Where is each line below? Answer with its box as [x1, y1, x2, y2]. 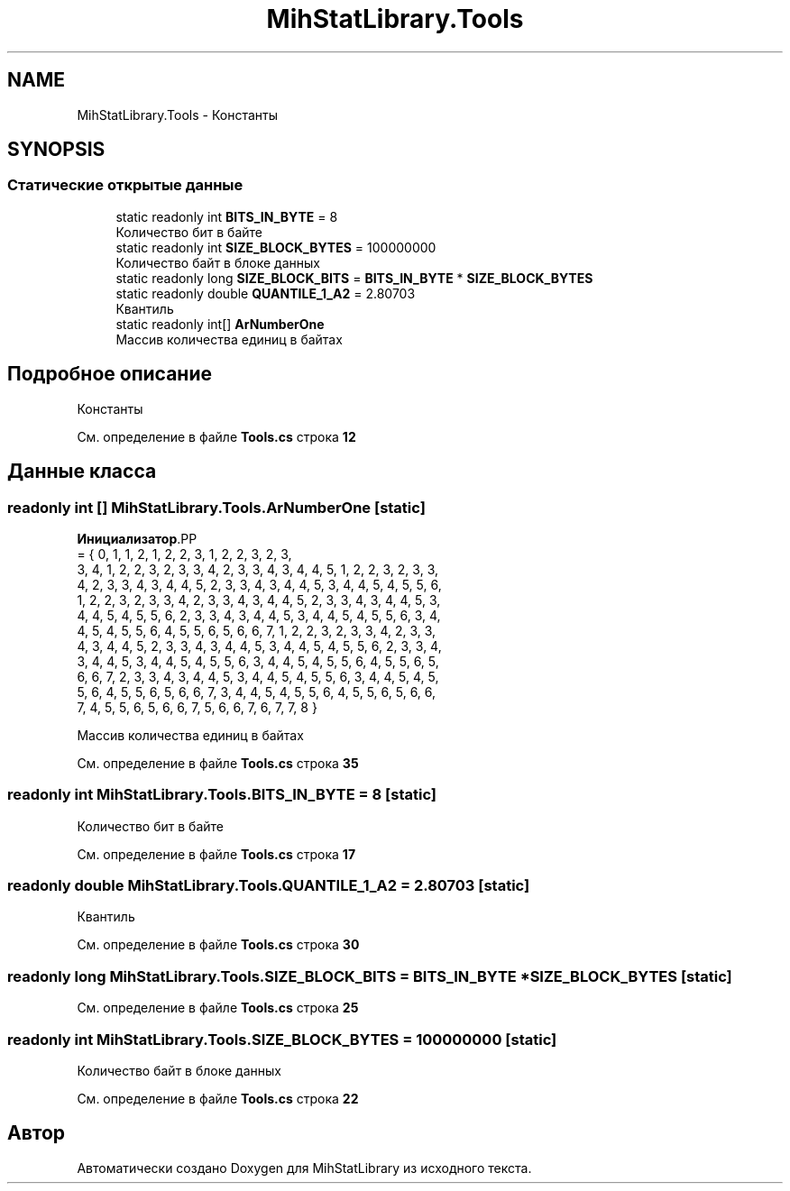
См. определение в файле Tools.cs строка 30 [77, 937, 360, 953]
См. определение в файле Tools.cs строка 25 [77, 1000, 359, 1016]
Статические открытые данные [7, 176, 243, 195]
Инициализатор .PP [77, 530, 197, 546]
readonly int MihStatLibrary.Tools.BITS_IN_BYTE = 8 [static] [7, 785, 436, 804]
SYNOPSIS [7, 138, 106, 161]
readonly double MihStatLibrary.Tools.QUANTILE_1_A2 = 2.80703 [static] [7, 876, 530, 894]
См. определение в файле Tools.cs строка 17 [77, 846, 356, 862]
